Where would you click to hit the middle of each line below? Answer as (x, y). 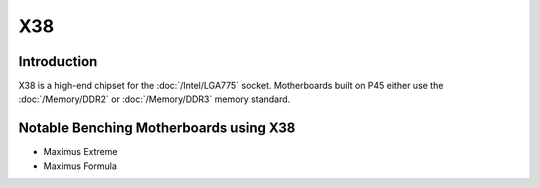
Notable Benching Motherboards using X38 (157, 128)
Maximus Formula (80, 166)
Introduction (58, 61)
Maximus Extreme (80, 152)
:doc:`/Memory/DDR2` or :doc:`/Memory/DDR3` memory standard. (154, 99)
